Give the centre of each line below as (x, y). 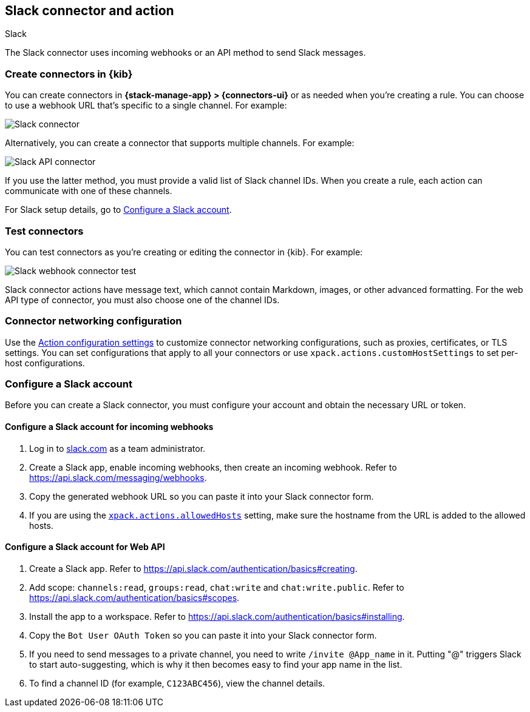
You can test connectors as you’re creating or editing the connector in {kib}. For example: (184, 252)
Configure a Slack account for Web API (85, 547)
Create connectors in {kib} (69, 74)
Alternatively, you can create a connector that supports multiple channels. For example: (180, 143)
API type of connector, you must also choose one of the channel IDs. (142, 300)
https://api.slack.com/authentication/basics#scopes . (134, 597)
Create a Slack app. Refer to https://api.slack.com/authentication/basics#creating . (193, 568)
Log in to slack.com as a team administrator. (117, 448)
